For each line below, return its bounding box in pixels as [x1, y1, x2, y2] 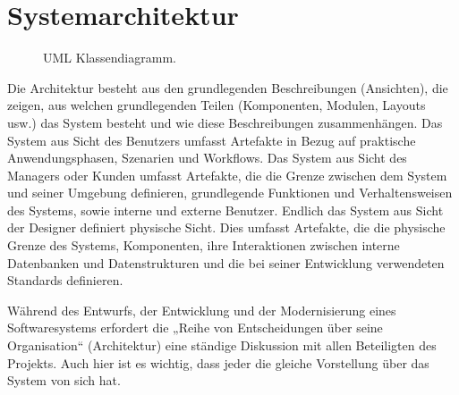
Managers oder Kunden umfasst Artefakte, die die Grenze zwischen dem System [7, 165, 447, 184]
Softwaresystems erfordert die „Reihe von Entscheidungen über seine [7, 318, 383, 337]
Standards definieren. [7, 271, 123, 290]
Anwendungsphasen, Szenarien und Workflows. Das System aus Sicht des [7, 148, 407, 167]
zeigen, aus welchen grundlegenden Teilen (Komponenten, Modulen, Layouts [7, 96, 426, 114]
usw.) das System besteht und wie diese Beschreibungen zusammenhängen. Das [7, 113, 443, 131]
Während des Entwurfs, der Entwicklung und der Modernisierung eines [7, 300, 396, 319]
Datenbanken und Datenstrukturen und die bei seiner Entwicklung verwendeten [7, 253, 445, 272]
